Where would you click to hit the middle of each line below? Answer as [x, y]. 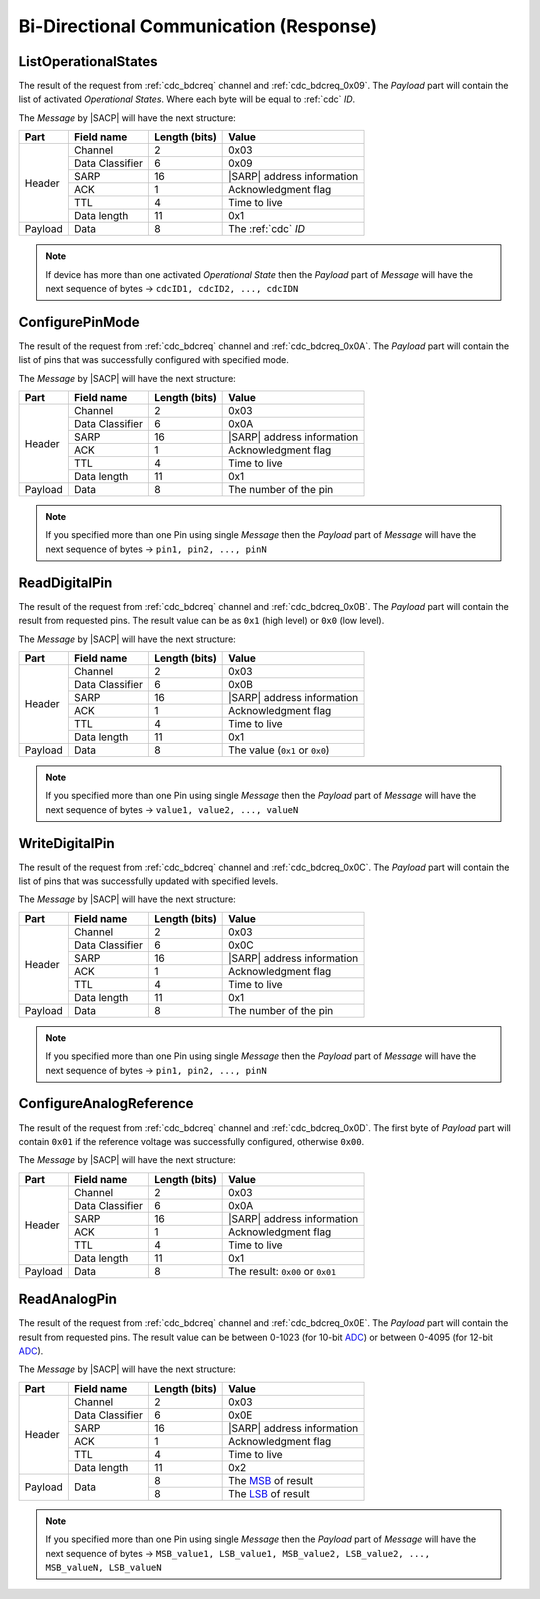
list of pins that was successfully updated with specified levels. [148, 881]
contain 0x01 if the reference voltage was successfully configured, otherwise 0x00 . [191, 1141]
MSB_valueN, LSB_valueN [103, 1567]
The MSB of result [271, 1480]
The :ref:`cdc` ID [266, 229]
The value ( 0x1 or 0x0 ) [279, 750]
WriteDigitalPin [66, 843]
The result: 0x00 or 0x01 [282, 1271]
